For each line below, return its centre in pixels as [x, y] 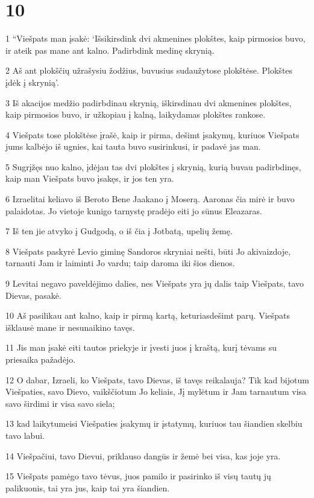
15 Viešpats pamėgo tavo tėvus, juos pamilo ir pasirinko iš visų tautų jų [138, 476]
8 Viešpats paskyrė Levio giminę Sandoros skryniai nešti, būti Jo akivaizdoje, [148, 251]
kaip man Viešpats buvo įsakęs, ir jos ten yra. [90, 178]
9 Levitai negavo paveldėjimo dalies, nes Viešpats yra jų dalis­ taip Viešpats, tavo [155, 283]
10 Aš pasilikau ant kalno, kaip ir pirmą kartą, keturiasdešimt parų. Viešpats [148, 315]
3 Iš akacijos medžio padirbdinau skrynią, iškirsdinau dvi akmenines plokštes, [149, 102]
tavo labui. [25, 435]
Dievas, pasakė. [33, 295]
